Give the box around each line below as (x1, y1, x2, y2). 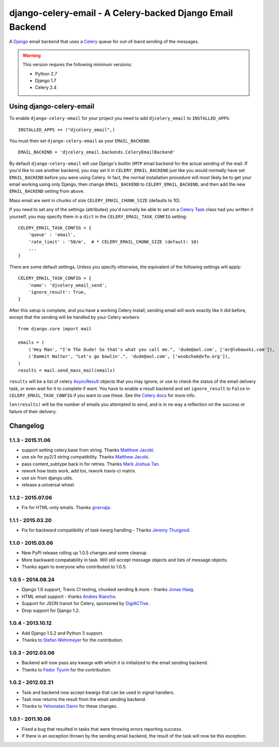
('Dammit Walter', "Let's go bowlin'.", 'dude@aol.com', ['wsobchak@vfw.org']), (28, 354, 231, 360)
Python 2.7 (35, 71, 57, 76)
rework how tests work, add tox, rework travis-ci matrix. (21, 468, 136, 474)
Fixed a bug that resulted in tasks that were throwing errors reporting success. (21, 726, 183, 732)
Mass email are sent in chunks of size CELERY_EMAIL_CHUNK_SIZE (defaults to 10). (9, 197, 181, 203)
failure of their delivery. (9, 408, 57, 414)
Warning (22, 52, 41, 58)
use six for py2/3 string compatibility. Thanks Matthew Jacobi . (21, 454, 150, 460)
